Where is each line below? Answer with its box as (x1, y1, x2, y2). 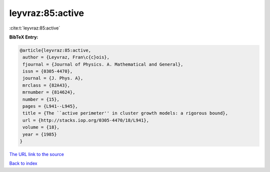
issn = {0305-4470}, (22, 68, 73, 74)
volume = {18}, (22, 124, 60, 130)
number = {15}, (22, 96, 60, 102)
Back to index (9, 160, 37, 166)
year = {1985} (22, 131, 57, 137)
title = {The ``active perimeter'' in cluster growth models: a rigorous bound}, (22, 110, 228, 116)
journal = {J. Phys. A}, (22, 75, 83, 81)
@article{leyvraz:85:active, (19, 47, 91, 53)
